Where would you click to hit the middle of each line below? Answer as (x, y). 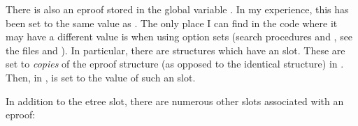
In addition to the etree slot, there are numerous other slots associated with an (175, 101)
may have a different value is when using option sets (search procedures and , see (179, 37)
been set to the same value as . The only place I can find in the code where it (172, 23)
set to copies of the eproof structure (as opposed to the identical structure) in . (175, 64)
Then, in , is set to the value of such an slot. (101, 77)
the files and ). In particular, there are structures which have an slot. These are (176, 50)
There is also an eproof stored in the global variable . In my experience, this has (177, 9)
